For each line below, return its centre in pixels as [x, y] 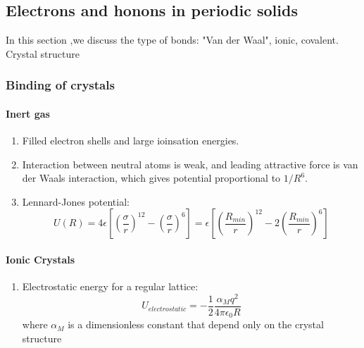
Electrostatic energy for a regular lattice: [110, 286]
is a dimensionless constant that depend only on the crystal [196, 324]
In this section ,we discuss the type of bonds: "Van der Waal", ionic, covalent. [172, 40]
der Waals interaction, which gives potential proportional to [151, 178]
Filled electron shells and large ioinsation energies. [131, 141]
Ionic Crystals [40, 259]
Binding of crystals [60, 85]
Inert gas [28, 113]
